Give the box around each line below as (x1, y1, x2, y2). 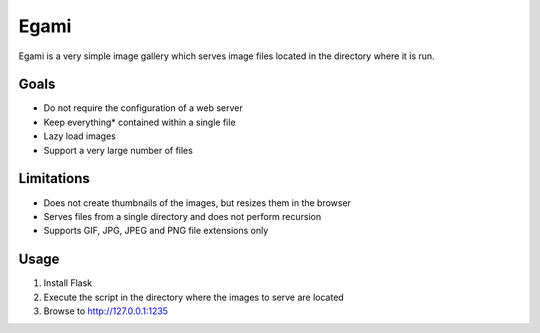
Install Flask (43, 277, 93, 289)
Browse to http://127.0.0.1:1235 (43, 305, 169, 317)
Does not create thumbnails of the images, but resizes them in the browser (43, 196, 352, 209)
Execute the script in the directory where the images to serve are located (43, 291, 344, 303)
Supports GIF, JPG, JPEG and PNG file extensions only (43, 225, 269, 237)
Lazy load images (43, 130, 117, 142)
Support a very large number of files (43, 144, 194, 156)
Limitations (18, 170, 90, 187)
